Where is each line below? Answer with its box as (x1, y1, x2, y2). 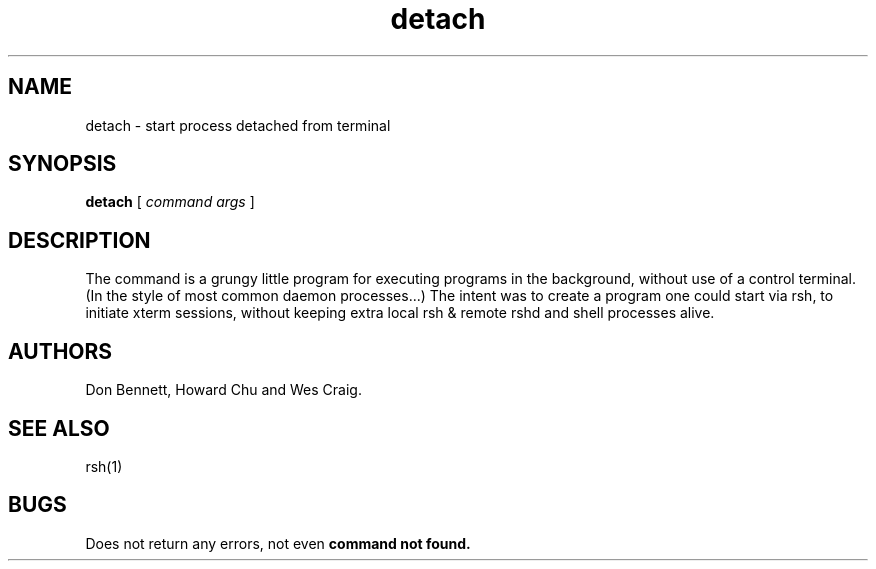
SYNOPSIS (8, 151, 117, 177)
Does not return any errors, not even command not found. (85, 534, 471, 552)
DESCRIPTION (8, 227, 151, 253)
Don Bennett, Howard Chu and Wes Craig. (85, 381, 362, 399)
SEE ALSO (8, 415, 110, 441)
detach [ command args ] (85, 193, 255, 211)
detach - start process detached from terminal (85, 116, 391, 134)
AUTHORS (8, 338, 113, 364)
